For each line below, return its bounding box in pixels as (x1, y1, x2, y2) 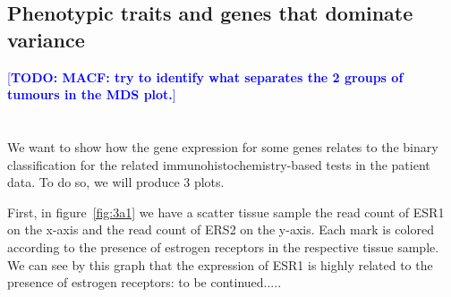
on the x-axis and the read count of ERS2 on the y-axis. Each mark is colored (7, 220, 434, 239)
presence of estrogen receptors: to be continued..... (7, 273, 282, 292)
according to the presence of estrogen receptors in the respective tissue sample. (7, 237, 439, 256)
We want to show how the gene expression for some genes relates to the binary (7, 137, 438, 156)
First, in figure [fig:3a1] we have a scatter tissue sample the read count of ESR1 (7, 202, 445, 221)
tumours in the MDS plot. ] (7, 85, 176, 104)
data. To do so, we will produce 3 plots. (7, 173, 225, 191)
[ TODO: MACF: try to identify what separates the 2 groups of (7, 67, 404, 86)
